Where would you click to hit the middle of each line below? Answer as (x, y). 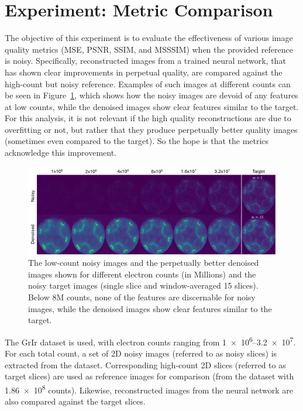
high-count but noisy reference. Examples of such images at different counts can (148, 83)
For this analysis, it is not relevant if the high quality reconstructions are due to (148, 118)
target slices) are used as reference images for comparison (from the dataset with (149, 376)
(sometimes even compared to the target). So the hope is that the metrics (137, 141)
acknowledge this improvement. (61, 153)
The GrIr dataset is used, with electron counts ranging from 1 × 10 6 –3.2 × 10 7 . (150, 341)
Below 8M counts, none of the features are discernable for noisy (142, 297)
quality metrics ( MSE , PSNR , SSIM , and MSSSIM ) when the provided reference (149, 49)
